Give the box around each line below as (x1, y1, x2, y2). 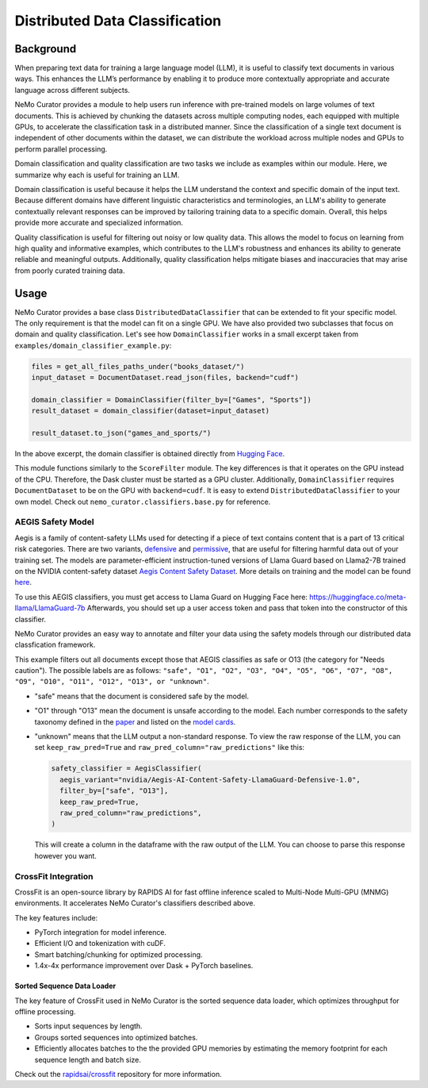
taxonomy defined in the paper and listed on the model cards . (34, 717, 236, 726)
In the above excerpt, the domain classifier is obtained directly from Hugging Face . (14, 449, 285, 459)
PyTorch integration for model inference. (34, 928, 166, 937)
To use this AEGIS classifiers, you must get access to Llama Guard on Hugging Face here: (14, 592, 308, 602)
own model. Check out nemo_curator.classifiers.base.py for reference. (14, 497, 271, 506)
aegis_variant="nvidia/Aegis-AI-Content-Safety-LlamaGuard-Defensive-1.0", (59, 775, 361, 784)
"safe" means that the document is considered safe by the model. (34, 691, 250, 701)
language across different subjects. (14, 85, 131, 94)
